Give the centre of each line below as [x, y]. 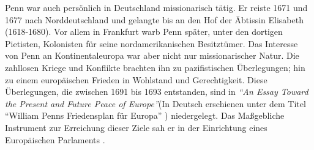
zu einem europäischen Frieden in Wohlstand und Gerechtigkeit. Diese [136, 79]
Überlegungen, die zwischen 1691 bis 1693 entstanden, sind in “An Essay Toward [157, 92]
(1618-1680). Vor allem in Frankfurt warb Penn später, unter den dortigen [144, 32]
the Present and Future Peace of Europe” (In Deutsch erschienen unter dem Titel [155, 103]
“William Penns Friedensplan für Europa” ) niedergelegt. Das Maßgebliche [145, 115]
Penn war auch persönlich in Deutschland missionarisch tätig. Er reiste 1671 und [156, 7]
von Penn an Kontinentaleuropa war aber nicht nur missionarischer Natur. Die [152, 55]
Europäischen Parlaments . [55, 139]
